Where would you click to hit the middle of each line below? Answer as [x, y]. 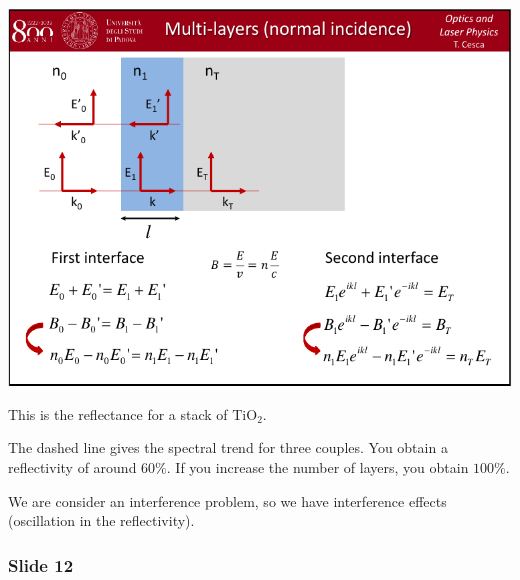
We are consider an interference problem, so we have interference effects [227, 500]
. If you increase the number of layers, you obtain [317, 466]
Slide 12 [41, 564]
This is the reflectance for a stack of [118, 413]
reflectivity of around [72, 466]
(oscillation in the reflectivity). [101, 520]
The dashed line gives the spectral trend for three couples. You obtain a [228, 447]
